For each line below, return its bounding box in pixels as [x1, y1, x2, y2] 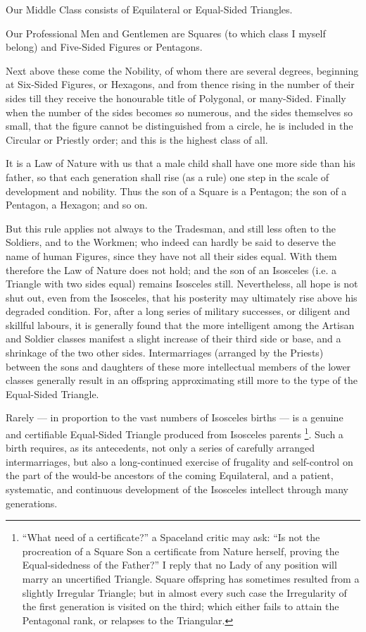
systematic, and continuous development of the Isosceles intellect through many [6, 482, 348, 497]
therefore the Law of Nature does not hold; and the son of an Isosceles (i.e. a [6, 262, 337, 277]
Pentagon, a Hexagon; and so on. [6, 197, 148, 212]
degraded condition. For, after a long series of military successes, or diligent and [6, 304, 351, 318]
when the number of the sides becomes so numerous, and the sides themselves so [6, 104, 353, 119]
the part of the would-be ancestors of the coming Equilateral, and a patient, [6, 468, 334, 483]
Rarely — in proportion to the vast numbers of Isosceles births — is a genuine [6, 410, 343, 425]
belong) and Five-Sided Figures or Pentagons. [6, 39, 203, 54]
